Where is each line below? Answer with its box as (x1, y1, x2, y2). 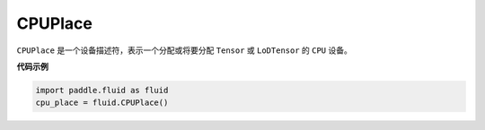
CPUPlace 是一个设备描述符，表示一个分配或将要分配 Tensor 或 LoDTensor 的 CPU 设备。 (16, 45, 352, 56)
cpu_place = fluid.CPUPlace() (35, 98, 169, 108)
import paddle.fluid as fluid (35, 85, 169, 95)
